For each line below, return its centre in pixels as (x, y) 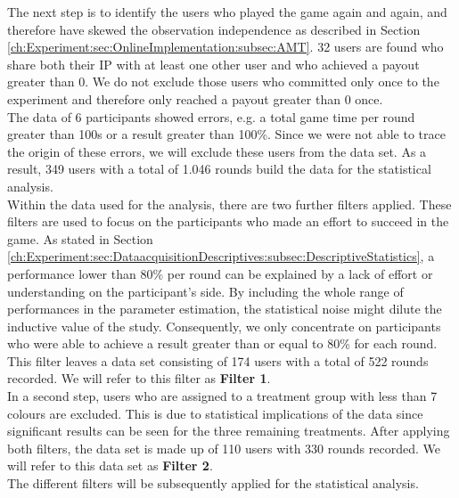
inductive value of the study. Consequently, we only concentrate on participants (224, 326)
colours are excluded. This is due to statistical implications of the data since (215, 413)
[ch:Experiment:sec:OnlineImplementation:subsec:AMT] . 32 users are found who (225, 47)
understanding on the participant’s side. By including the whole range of (205, 291)
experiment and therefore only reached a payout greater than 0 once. (195, 98)
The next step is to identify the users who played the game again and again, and (227, 12)
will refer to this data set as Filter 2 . (110, 465)
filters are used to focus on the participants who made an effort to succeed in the (228, 221)
